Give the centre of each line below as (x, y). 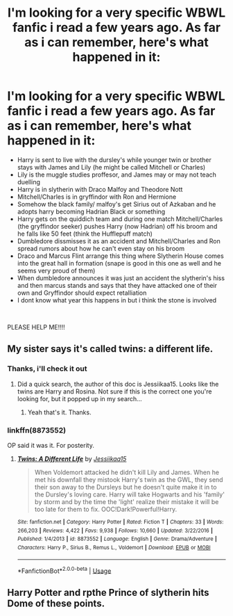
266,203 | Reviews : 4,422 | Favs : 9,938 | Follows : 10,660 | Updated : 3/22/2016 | (115, 530)
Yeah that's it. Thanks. (59, 412)
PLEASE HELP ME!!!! (36, 327)
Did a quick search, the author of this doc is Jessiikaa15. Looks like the (118, 384)
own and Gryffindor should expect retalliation (82, 293)
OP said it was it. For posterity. (51, 445)
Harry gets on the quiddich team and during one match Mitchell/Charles (120, 219)
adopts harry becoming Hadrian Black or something (91, 211)
